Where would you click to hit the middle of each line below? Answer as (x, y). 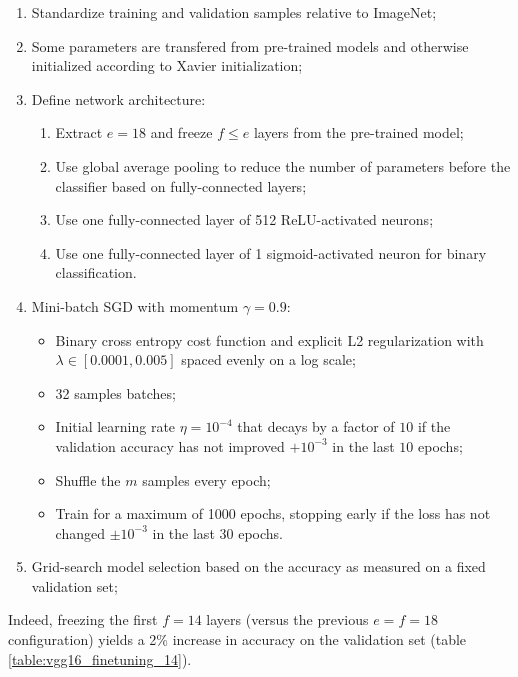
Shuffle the (88, 479)
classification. (96, 272)
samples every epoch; (206, 479)
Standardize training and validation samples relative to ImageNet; (234, 12)
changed (80, 532)
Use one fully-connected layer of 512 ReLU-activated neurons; (244, 219)
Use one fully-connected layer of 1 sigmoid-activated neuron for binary (271, 252)
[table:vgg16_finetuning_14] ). (100, 658)
